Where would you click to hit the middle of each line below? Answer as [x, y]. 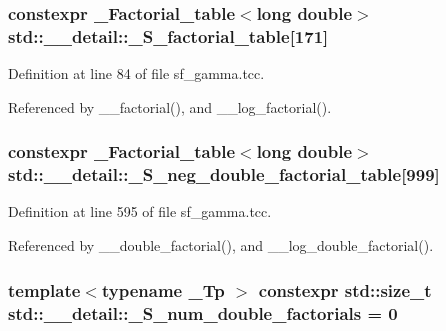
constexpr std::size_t [345, 289]
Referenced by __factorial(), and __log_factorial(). [170, 106]
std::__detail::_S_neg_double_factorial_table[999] [224, 174]
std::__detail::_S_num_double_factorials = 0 [203, 312]
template [44, 289]
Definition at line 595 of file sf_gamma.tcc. [140, 211]
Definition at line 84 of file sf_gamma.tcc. [136, 73]
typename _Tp [163, 289]
